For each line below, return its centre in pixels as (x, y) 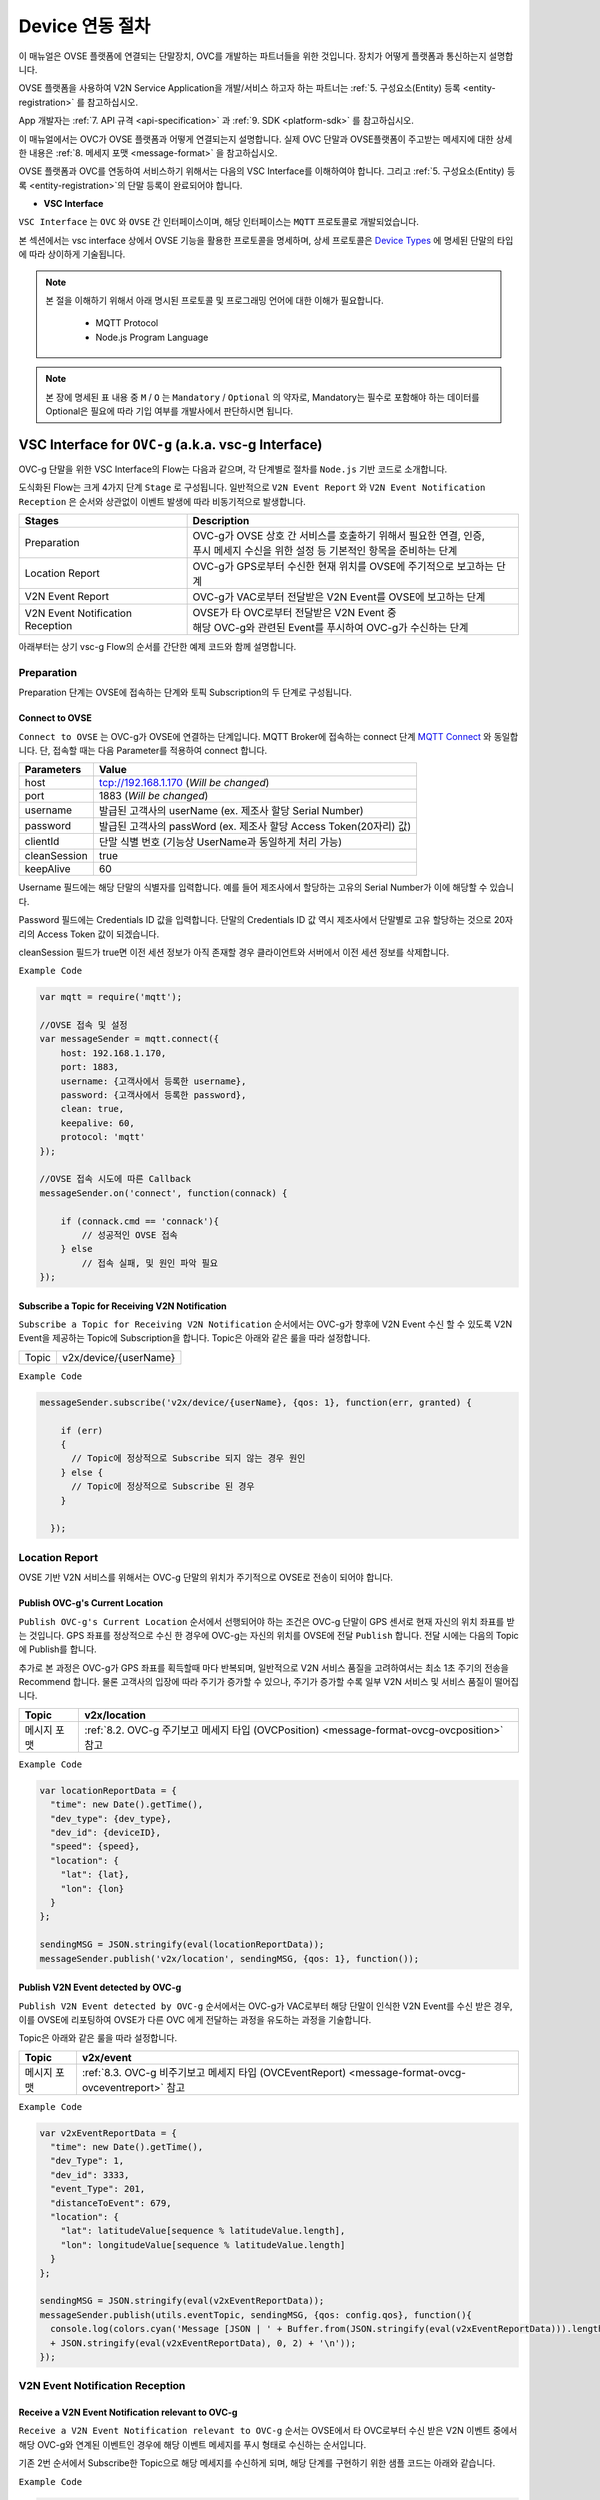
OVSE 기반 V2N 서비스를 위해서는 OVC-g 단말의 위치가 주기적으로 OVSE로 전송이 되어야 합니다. (206, 1577)
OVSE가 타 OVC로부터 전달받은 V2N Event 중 (294, 613)
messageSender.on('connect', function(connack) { (163, 1193)
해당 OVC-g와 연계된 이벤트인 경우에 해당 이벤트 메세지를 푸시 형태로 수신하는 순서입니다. (192, 2444)
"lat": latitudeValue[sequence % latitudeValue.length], (203, 2231)
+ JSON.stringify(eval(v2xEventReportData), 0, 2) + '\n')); (203, 2343)
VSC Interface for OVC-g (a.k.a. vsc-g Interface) (170, 444)
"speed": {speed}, (95, 1846)
